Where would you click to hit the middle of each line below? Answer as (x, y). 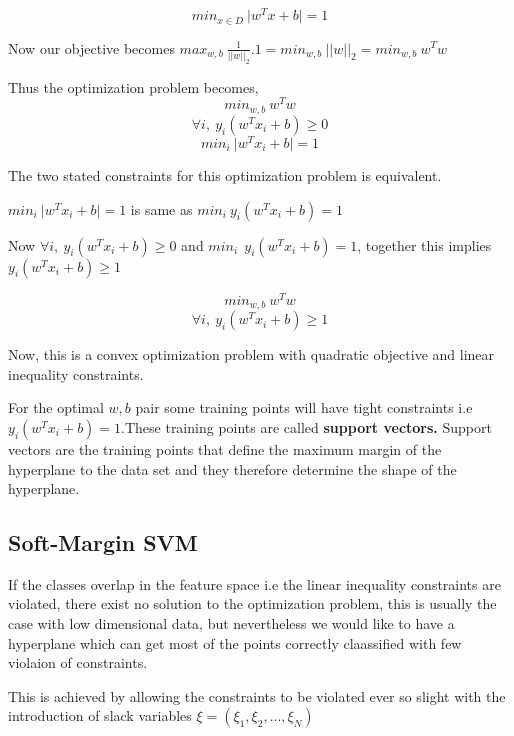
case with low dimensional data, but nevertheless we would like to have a (231, 623)
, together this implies (424, 244)
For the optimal (56, 407)
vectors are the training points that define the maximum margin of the (225, 448)
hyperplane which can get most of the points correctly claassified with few (235, 642)
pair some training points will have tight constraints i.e (304, 407)
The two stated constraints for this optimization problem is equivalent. (225, 175)
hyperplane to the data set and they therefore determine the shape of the (232, 468)
